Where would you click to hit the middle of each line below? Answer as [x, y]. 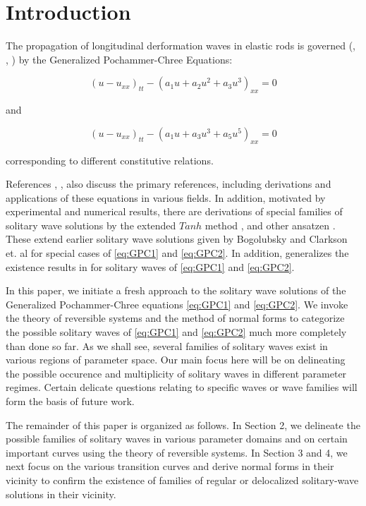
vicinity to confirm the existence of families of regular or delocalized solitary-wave [182, 480]
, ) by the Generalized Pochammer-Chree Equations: [119, 59]
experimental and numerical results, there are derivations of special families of [174, 211]
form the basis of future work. [70, 401]
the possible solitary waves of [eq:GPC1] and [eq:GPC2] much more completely [176, 332]
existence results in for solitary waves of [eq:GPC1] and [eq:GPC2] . [150, 266]
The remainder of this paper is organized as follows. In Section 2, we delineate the [183, 424]
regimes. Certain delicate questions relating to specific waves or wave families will [182, 387]
